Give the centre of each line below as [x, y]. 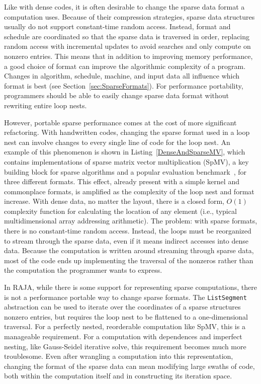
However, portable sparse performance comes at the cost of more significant [120, 122]
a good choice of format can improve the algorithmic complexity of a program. [125, 66]
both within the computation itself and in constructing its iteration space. [118, 376]
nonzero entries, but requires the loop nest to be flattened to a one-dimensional [126, 316]
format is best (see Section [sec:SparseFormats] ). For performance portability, [124, 85]
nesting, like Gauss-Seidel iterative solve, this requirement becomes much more [125, 346]
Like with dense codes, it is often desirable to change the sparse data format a [124, 7]
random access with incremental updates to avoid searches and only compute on [127, 46]
